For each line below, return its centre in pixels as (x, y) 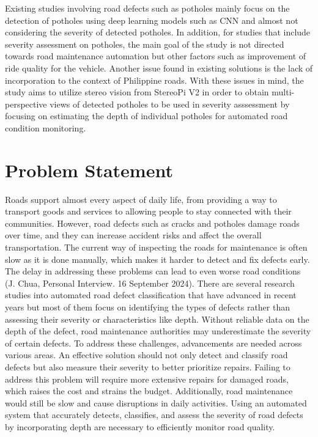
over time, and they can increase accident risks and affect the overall (133, 235)
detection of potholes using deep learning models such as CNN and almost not (152, 20)
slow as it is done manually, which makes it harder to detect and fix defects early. (157, 259)
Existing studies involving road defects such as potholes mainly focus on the (147, 8)
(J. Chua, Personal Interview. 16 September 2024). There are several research (150, 283)
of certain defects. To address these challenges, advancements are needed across (153, 343)
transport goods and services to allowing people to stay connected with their (148, 211)
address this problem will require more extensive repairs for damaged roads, (147, 379)
